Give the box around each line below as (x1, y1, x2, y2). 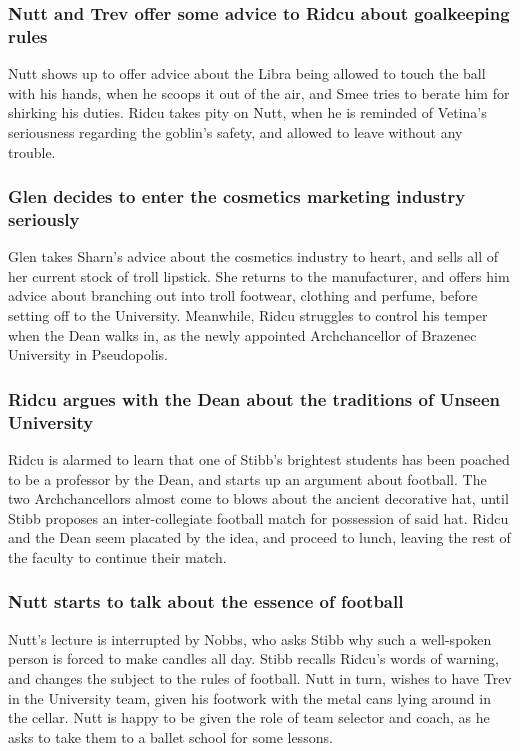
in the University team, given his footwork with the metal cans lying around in (8, 687, 491, 708)
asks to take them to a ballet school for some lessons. (8, 726, 333, 747)
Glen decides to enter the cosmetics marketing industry (8, 184, 466, 209)
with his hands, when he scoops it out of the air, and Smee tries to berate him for (8, 82, 510, 103)
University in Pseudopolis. (8, 344, 168, 365)
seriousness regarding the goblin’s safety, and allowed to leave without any (8, 121, 463, 142)
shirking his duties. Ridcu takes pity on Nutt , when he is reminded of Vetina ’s (8, 102, 487, 123)
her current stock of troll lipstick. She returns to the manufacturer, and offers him (8, 265, 510, 286)
